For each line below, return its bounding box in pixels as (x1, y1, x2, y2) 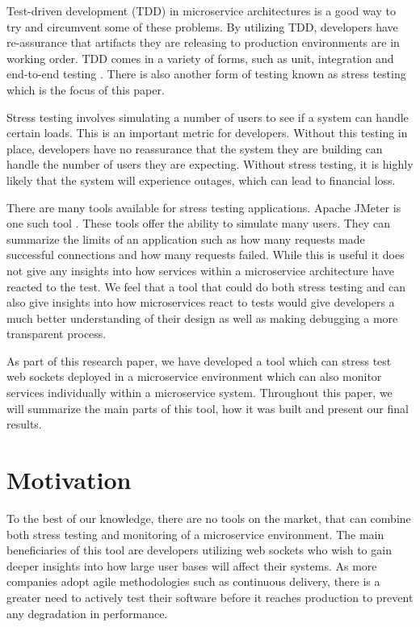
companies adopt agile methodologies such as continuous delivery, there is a (6, 573, 380, 590)
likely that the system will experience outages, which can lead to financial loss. (6, 171, 396, 188)
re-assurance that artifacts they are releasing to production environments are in (6, 34, 400, 51)
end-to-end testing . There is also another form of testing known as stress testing (6, 65, 406, 82)
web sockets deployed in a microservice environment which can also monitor (6, 368, 382, 385)
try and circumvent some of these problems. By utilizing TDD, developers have (6, 18, 398, 35)
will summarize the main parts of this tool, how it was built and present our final (6, 399, 409, 416)
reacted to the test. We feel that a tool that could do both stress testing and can (6, 278, 405, 295)
